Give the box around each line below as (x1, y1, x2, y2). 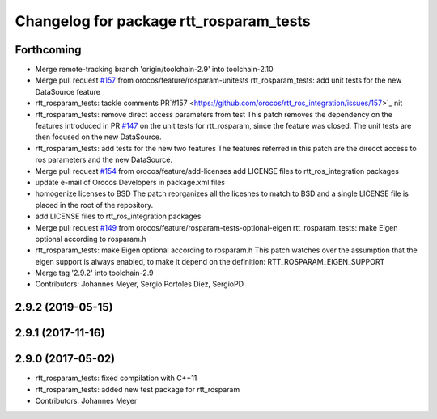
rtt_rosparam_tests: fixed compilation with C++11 (35, 373, 197, 383)
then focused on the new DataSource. (35, 132, 162, 142)
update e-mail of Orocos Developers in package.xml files (35, 177, 226, 187)
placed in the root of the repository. (35, 200, 154, 209)
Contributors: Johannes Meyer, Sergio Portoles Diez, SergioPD (35, 279, 244, 289)
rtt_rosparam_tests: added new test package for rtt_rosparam (35, 384, 240, 394)
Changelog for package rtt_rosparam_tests (15, 12, 311, 30)
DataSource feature (35, 87, 101, 96)
